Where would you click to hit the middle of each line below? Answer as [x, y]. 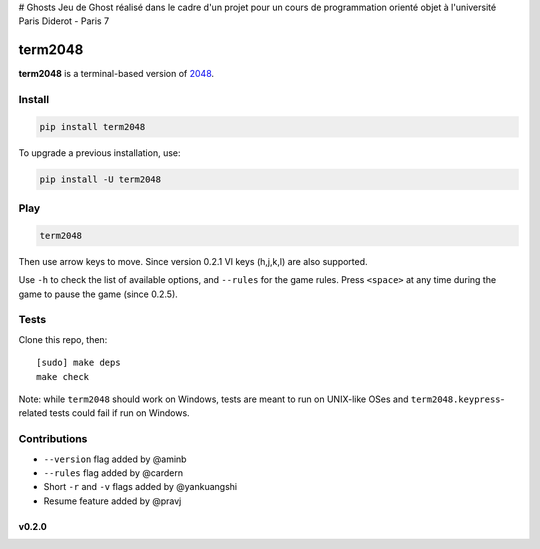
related [33, 413]
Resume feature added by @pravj [112, 501]
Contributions [53, 439]
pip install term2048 [92, 126]
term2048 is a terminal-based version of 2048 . [116, 74]
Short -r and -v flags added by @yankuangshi [140, 487]
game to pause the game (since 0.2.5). [98, 294]
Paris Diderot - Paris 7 [64, 21]
